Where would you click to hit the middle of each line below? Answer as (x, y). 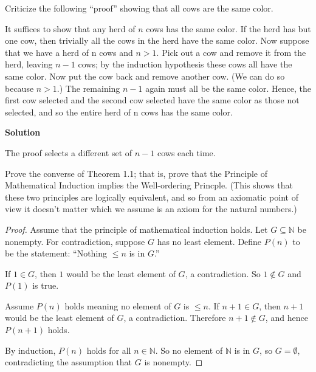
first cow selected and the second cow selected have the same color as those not (152, 100)
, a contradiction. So (223, 273)
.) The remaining (88, 88)
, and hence (287, 318)
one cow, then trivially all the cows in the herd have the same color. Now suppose (157, 40)
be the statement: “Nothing (56, 253)
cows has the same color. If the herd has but (228, 28)
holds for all (109, 350)
